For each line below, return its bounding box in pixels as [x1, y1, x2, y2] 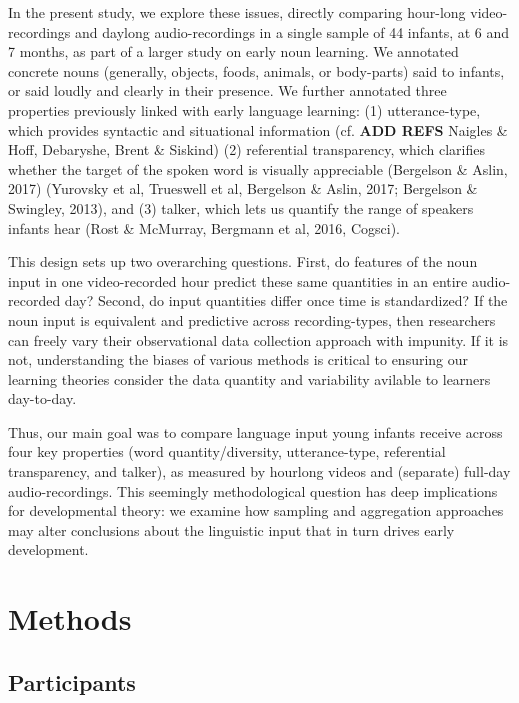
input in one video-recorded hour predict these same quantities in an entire [8, 270, 468, 291]
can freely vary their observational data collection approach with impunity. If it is [8, 329, 509, 350]
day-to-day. [8, 388, 77, 409]
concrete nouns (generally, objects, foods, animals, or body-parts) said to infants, [8, 60, 505, 81]
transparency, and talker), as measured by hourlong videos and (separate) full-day [8, 461, 511, 482]
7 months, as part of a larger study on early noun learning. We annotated [8, 41, 459, 62]
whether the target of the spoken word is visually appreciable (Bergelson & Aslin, [8, 158, 508, 179]
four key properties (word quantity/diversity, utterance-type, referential [8, 441, 446, 462]
